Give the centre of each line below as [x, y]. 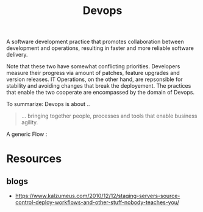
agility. [30, 122]
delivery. [17, 55]
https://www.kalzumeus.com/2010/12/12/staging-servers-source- [98, 196]
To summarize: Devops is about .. [48, 104]
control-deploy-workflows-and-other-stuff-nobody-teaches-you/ [97, 202]
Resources [34, 159]
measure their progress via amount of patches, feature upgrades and [93, 73]
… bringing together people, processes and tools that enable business [109, 116]
